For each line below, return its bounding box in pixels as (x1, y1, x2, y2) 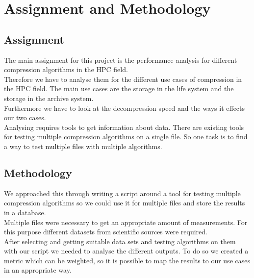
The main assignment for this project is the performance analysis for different (4, 54, 237, 65)
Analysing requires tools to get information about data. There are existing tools (4, 122, 244, 132)
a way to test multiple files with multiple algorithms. (4, 141, 162, 151)
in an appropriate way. (4, 265, 72, 275)
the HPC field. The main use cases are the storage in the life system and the (4, 83, 234, 94)
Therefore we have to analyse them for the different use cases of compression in (4, 74, 242, 84)
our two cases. (4, 112, 46, 123)
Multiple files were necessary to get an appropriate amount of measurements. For (4, 217, 248, 227)
